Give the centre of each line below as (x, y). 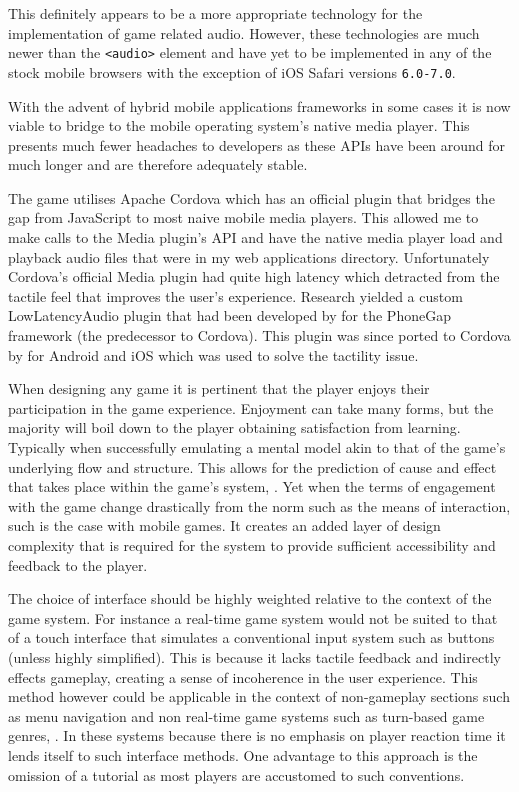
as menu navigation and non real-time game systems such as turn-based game (246, 715)
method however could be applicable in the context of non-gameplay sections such (259, 696)
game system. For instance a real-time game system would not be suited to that (253, 617)
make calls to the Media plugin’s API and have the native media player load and (255, 237)
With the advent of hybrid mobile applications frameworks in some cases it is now (259, 105)
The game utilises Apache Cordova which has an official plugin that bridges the (251, 197)
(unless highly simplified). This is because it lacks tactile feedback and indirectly (254, 656)
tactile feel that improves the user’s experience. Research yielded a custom (235, 295)
